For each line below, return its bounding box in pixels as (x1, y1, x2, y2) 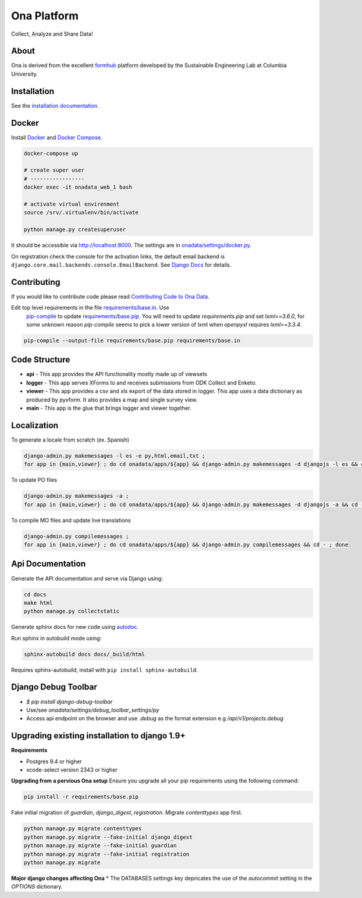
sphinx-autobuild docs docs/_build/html (24, 651, 145, 657)
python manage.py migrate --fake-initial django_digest (24, 833, 193, 841)
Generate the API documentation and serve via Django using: (11, 574, 163, 582)
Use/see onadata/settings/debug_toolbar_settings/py (26, 706, 159, 714)
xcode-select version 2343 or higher (26, 766, 118, 773)
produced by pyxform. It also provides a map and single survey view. (26, 396, 198, 403)
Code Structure (11, 354, 71, 365)
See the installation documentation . (11, 102, 100, 109)
